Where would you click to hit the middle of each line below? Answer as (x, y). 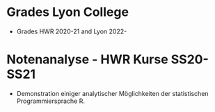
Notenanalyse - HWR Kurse (87, 59)
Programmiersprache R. (50, 101)
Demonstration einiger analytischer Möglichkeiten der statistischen (113, 93)
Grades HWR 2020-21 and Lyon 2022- (72, 31)
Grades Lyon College (68, 12)
